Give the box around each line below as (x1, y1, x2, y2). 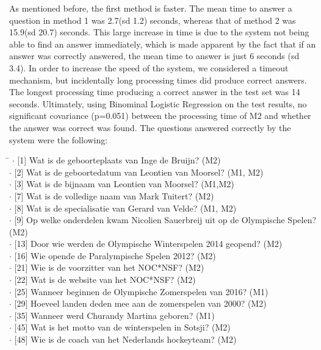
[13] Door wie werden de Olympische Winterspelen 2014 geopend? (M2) (14, 237, 283, 250)
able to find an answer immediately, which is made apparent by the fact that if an (9, 37, 316, 50)
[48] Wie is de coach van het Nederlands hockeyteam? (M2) (14, 333, 237, 346)
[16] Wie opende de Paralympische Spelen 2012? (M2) (14, 249, 216, 262)
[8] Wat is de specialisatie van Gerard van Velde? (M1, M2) (14, 201, 237, 214)
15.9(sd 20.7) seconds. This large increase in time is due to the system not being (9, 26, 309, 38)
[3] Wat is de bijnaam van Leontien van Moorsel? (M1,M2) (14, 177, 234, 190)
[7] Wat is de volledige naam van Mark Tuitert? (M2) (14, 189, 214, 202)
